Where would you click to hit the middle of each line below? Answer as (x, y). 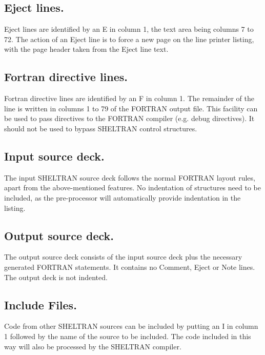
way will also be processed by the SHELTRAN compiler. (93, 346)
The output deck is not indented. (56, 277)
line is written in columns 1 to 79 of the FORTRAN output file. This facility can (131, 108)
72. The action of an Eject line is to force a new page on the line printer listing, (129, 39)
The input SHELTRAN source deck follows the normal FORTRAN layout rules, (130, 177)
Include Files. (40, 304)
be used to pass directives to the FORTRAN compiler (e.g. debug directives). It (129, 118)
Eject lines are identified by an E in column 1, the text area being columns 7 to (129, 29)
